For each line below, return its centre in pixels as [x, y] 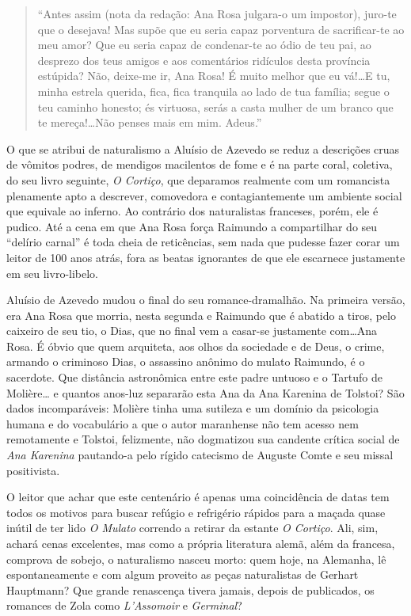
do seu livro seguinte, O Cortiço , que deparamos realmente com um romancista [198, 179]
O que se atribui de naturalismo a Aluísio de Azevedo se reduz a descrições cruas [203, 148]
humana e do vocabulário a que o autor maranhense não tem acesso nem [183, 423]
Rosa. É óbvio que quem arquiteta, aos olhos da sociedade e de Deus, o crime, [196, 346]
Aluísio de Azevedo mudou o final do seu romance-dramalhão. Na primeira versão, [206, 300]
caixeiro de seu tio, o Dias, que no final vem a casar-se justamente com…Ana [192, 331]
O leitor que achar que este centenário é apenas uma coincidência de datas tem [198, 497]
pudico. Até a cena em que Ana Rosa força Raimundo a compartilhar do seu [192, 226]
